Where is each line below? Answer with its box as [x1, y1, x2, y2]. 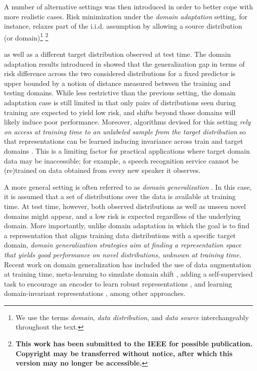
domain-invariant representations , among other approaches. [4, 288, 186, 298]
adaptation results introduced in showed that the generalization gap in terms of [4, 58, 245, 69]
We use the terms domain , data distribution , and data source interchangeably [15, 312, 249, 322]
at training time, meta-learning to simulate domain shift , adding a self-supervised [4, 269, 253, 279]
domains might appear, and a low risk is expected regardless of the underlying [4, 210, 241, 221]
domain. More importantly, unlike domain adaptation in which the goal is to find [4, 220, 250, 231]
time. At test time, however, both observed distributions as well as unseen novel [4, 201, 246, 211]
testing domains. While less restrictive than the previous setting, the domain [4, 87, 236, 98]
